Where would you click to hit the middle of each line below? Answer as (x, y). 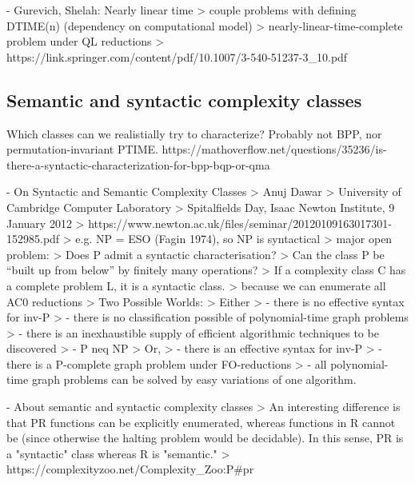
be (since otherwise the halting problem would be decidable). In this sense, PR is (205, 438)
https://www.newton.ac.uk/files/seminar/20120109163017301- (240, 223)
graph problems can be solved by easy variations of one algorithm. (194, 379)
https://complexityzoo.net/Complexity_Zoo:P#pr (130, 469)
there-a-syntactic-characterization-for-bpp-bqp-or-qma (138, 164)
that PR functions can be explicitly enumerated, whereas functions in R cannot (201, 422)
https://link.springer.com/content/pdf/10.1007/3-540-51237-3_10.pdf (177, 56)
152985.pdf (33, 239)
